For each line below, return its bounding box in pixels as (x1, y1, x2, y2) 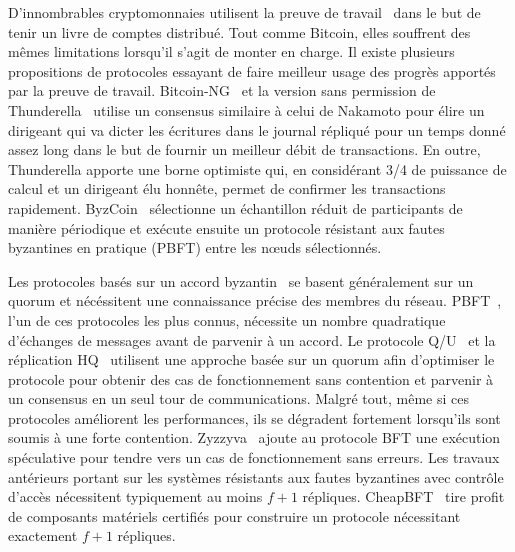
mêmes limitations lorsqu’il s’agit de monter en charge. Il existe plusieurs (8, 41, 455, 62)
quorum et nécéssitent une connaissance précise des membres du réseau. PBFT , (8, 290, 502, 311)
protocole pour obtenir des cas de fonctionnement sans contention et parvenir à (8, 368, 494, 389)
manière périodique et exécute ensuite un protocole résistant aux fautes (8, 217, 445, 238)
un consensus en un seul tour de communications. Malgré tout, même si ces (8, 388, 470, 409)
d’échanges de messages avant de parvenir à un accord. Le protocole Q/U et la (8, 329, 496, 350)
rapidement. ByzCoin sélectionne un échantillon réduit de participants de (8, 197, 463, 218)
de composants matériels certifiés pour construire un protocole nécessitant (8, 505, 461, 526)
